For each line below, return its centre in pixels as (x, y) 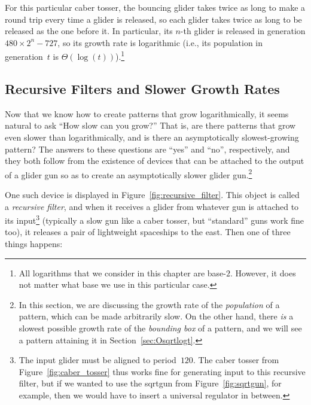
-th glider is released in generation (243, 31)
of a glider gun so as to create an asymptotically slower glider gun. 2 (129, 173)
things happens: (34, 244)
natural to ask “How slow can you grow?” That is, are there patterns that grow (150, 125)
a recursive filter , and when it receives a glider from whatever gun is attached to (152, 206)
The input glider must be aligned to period (97, 360)
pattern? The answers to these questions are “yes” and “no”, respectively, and (147, 149)
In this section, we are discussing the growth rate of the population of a (149, 304)
